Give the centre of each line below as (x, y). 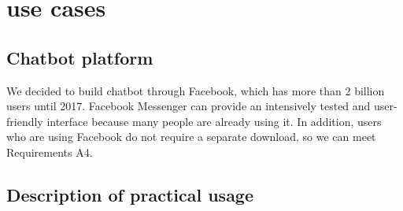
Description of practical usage (130, 194)
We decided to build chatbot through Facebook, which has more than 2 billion (196, 90)
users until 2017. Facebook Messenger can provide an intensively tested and (189, 106)
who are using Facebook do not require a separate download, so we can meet (191, 137)
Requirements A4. (50, 152)
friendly (25, 121)
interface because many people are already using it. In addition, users (214, 121)
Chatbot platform (80, 57)
